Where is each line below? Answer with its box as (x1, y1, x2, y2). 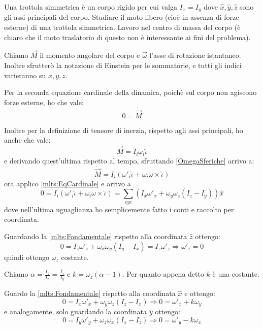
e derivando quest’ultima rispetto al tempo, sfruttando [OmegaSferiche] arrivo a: (4, 155, 254, 166)
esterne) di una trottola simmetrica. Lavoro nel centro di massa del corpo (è (4, 22, 241, 32)
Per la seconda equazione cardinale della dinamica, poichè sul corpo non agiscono (4, 87, 257, 97)
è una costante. (212, 269, 259, 279)
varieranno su (4, 70, 46, 80)
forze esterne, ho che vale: (4, 96, 84, 107)
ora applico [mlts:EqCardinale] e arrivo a (4, 178, 131, 188)
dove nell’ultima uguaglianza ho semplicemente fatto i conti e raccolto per (4, 204, 234, 214)
